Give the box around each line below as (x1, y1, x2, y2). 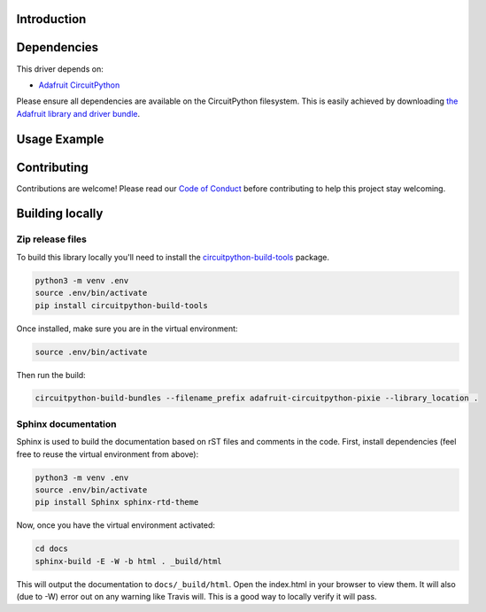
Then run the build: (16, 369, 86, 380)
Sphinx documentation (16, 417, 117, 430)
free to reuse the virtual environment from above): (16, 448, 199, 460)
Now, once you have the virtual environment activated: (16, 520, 216, 531)
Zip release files (16, 233, 88, 245)
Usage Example (16, 131, 104, 146)
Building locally (16, 206, 104, 221)
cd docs (35, 544, 68, 554)
